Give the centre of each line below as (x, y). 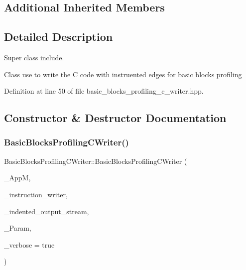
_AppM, (17, 178)
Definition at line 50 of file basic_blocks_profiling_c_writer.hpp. (104, 91)
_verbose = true (29, 244)
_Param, (18, 228)
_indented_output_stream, (47, 211)
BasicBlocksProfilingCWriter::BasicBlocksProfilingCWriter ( (96, 161)
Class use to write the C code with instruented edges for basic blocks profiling (123, 74)
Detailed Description (59, 37)
